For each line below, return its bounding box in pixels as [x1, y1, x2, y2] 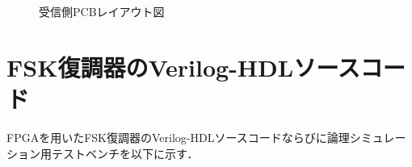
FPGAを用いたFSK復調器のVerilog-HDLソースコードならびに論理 [6, 129, 350, 146]
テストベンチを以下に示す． [51, 144, 199, 161]
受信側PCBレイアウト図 [39, 3, 165, 20]
